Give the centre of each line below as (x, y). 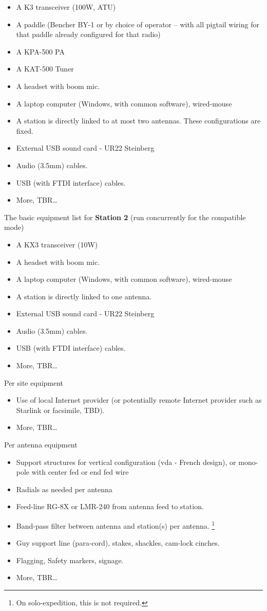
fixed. (25, 130)
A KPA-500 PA (40, 51)
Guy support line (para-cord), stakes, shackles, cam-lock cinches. (118, 543)
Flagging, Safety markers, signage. (70, 560)
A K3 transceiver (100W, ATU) (66, 7)
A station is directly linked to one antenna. (84, 296)
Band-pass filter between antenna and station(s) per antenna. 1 (116, 525)
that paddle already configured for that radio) (88, 34)
